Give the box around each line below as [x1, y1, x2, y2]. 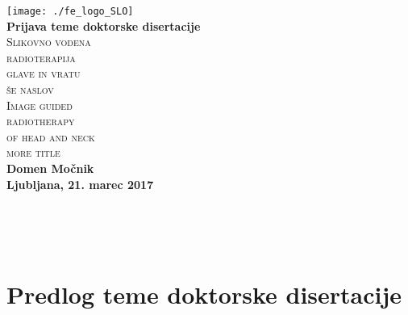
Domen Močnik [6, 160, 94, 176]
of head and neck [6, 128, 95, 145]
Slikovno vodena [6, 33, 91, 50]
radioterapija [6, 48, 76, 65]
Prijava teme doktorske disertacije [6, 17, 201, 34]
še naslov [6, 81, 54, 98]
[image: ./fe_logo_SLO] [6, 6, 134, 17]
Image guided [6, 96, 73, 113]
